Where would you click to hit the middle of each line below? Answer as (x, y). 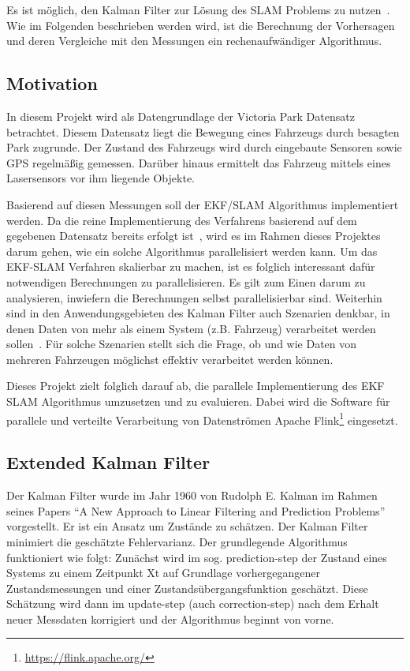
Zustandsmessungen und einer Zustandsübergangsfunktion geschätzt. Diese (187, 588)
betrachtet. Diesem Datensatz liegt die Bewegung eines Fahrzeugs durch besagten (203, 131)
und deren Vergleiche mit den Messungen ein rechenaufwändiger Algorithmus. (194, 41)
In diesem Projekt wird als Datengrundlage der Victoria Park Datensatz (181, 116)
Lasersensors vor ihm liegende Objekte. (101, 178)
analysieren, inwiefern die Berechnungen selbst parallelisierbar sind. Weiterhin (194, 297)
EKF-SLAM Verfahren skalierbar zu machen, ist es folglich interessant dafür (191, 266)
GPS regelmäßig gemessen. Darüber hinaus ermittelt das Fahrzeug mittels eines (199, 162)
